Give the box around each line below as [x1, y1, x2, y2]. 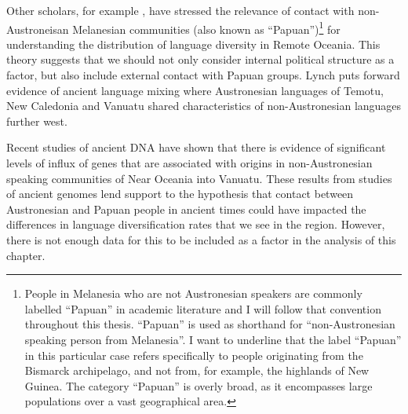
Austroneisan [6, 20, 69, 37]
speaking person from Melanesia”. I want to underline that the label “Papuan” [24, 331, 402, 347]
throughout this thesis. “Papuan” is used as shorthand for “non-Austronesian [24, 316, 395, 332]
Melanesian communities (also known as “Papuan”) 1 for [72, 18, 341, 37]
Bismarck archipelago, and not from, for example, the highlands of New [24, 362, 370, 379]
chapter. [6, 247, 46, 263]
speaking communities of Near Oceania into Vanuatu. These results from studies [6, 170, 392, 186]
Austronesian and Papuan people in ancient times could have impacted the [6, 200, 366, 217]
